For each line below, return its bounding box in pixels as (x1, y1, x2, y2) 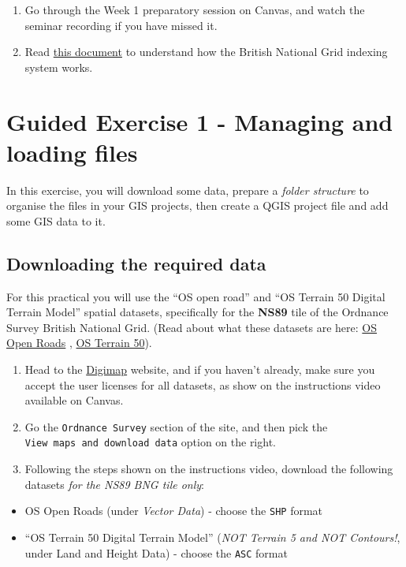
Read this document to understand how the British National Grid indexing (24, 43, 388, 60)
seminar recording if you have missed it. (24, 17, 218, 33)
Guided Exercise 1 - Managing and (6, 105, 393, 137)
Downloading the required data (6, 251, 266, 275)
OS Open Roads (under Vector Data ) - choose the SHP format (24, 502, 323, 519)
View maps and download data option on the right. (24, 434, 276, 450)
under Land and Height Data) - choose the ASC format (24, 544, 288, 561)
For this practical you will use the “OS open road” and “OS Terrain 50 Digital (6, 288, 386, 304)
